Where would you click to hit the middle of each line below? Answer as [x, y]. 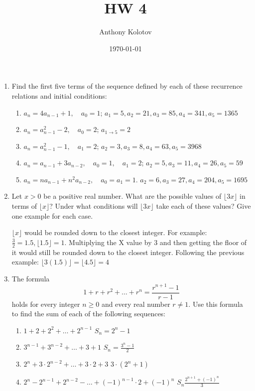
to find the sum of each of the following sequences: [89, 314]
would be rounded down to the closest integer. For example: [116, 232]
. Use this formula [216, 304]
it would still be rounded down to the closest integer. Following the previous [128, 252]
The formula [31, 278]
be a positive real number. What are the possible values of [132, 196]
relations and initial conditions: [59, 95]
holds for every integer [46, 304]
